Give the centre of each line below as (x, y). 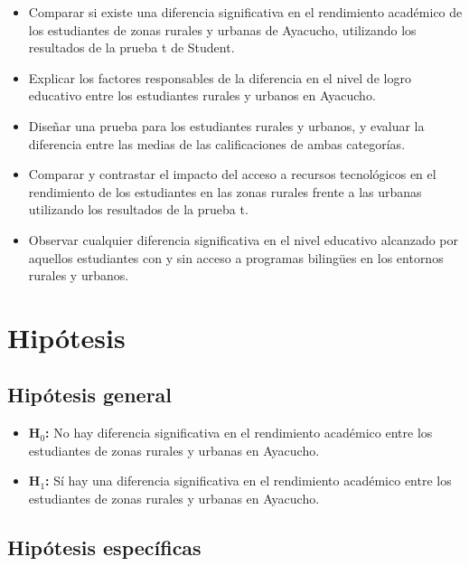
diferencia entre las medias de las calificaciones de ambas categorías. (217, 143)
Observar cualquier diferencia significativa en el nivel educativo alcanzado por (243, 239)
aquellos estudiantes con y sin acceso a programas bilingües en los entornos (236, 257)
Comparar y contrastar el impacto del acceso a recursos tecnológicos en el (232, 174)
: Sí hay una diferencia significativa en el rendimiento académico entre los (249, 481)
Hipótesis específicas (104, 547)
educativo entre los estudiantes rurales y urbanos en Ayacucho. (202, 95)
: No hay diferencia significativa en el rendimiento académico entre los (239, 433)
